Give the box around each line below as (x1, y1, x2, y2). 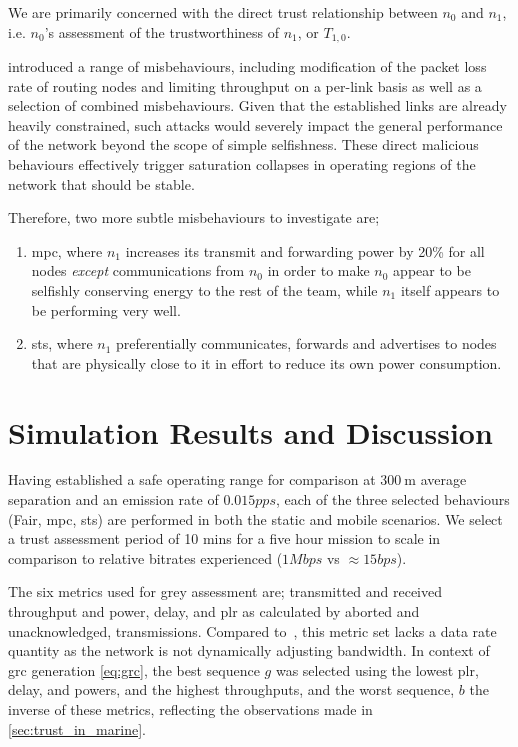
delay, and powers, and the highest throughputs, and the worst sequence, (8, 679, 455, 700)
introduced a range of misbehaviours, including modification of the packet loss (8, 56, 487, 77)
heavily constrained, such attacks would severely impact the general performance (8, 114, 503, 135)
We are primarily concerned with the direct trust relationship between (8, 2, 438, 22)
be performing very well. (31, 299, 181, 320)
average (420, 469, 467, 490)
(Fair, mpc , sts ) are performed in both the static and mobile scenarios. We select (8, 508, 503, 529)
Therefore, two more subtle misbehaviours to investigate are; (8, 207, 380, 228)
